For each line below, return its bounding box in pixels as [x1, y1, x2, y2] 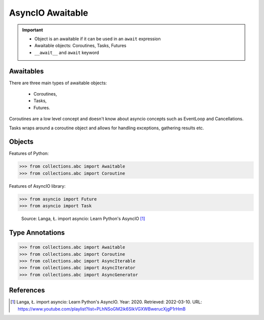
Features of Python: [9, 150, 49, 156]
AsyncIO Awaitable [9, 7, 88, 18]
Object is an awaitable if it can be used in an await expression [34, 36, 161, 42]
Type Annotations [9, 228, 65, 237]
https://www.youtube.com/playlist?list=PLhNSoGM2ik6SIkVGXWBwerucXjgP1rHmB [18, 306, 186, 312]
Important [22, 27, 44, 33]
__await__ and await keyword [34, 49, 99, 55]
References [9, 286, 45, 295]
